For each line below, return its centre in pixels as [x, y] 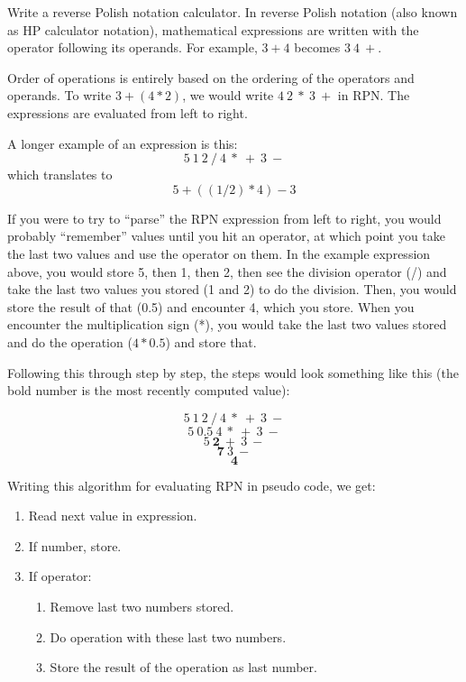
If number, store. [75, 545]
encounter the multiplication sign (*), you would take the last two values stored [227, 324]
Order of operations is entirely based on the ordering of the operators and [211, 77]
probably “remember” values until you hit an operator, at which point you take [227, 236]
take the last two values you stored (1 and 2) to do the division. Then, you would [232, 289]
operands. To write [59, 95]
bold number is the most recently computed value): [149, 390]
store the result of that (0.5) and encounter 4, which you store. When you [211, 306]
